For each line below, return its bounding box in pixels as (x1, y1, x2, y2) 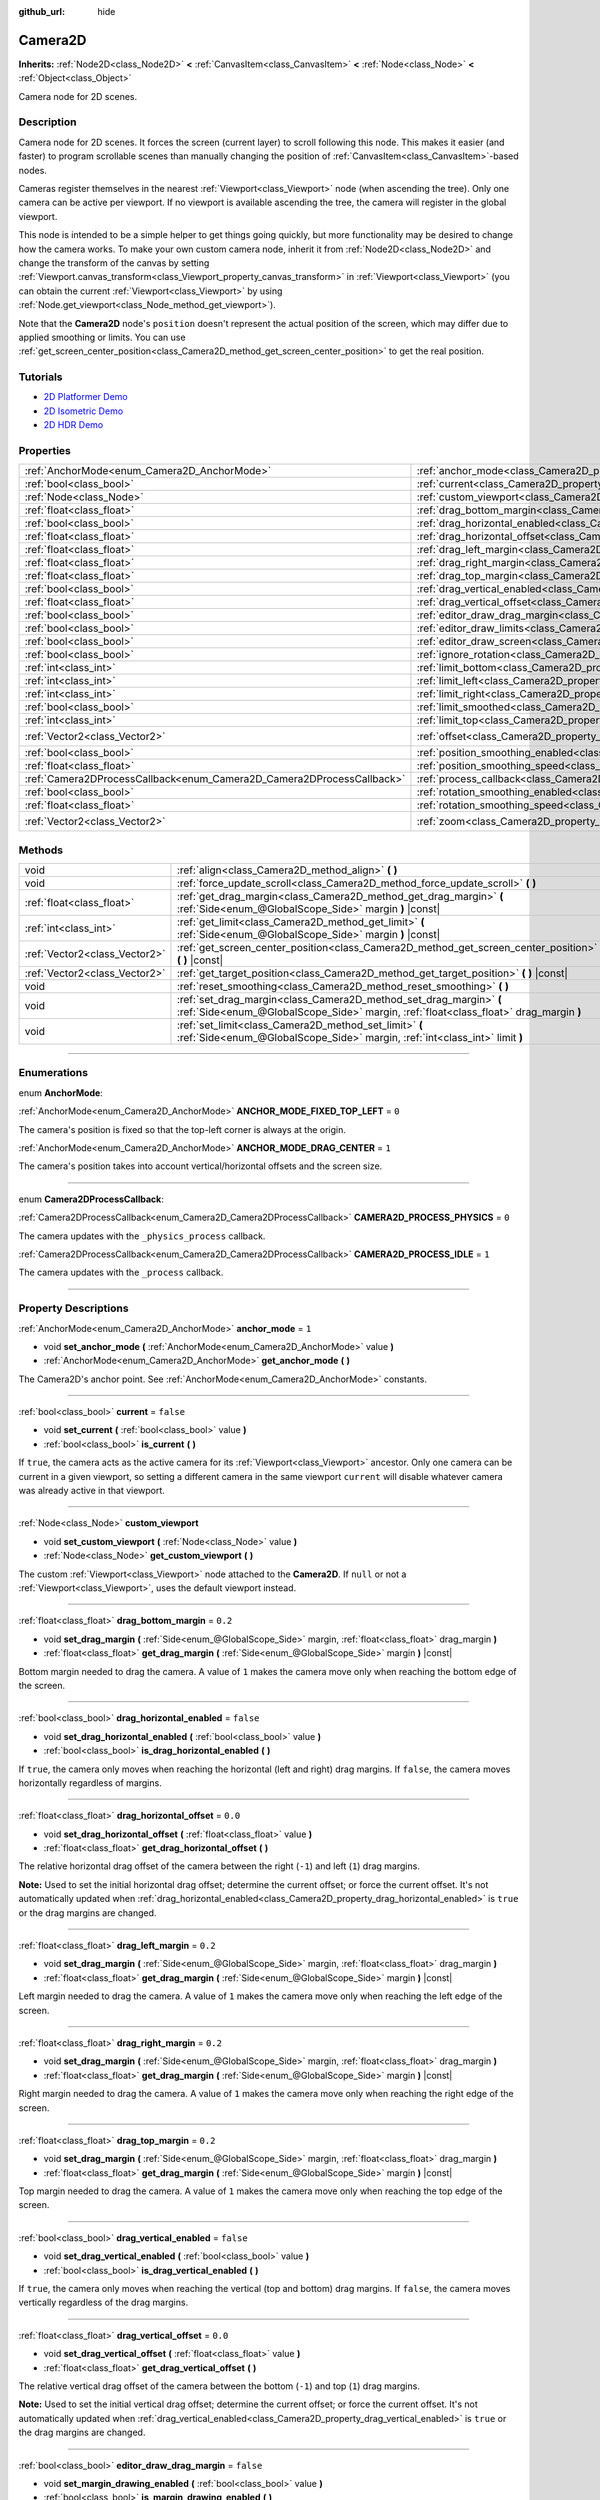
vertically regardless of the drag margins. (18, 2296, 189, 2309)
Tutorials (18, 370, 64, 384)
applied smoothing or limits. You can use (18, 331, 186, 343)
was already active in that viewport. (18, 1485, 165, 1497)
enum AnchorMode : (18, 1086, 104, 1099)
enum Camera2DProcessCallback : (18, 1193, 164, 1205)
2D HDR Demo (43, 419, 104, 431)
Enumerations (18, 1066, 89, 1080)
